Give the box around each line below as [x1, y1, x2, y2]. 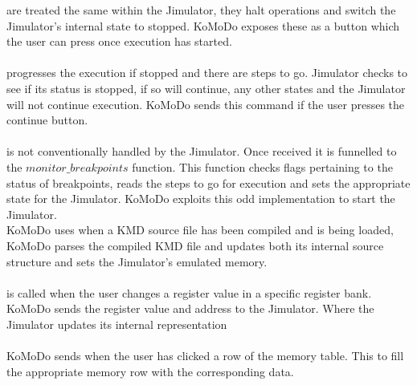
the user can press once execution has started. [6, 33, 232, 50]
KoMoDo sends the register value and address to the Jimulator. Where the [6, 300, 374, 317]
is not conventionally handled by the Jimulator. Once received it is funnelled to [6, 143, 397, 160]
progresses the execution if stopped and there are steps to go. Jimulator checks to [6, 64, 408, 81]
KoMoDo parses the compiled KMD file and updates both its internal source [6, 237, 384, 253]
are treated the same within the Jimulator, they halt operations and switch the [6, 2, 396, 18]
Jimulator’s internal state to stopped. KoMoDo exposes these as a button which [6, 17, 400, 34]
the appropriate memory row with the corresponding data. [6, 363, 294, 379]
